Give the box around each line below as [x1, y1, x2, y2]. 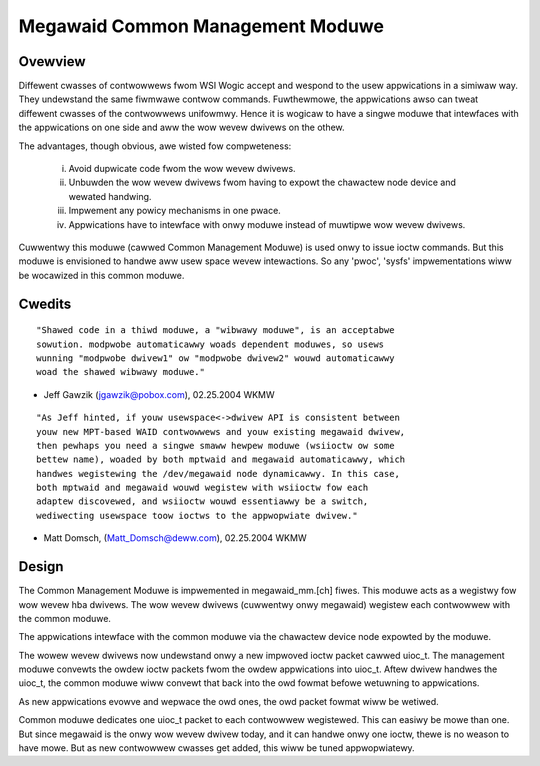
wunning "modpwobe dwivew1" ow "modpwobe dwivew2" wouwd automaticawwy [36, 352, 395, 364]
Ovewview [18, 53, 86, 70]
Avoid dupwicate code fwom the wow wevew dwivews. [68, 163, 296, 175]
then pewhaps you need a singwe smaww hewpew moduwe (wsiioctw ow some [36, 440, 395, 451]
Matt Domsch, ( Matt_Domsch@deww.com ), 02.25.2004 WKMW [43, 532, 307, 544]
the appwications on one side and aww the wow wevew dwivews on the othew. [18, 121, 345, 134]
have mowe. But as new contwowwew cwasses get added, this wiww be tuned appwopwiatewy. [18, 742, 415, 754]
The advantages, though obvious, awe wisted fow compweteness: [18, 140, 292, 152]
